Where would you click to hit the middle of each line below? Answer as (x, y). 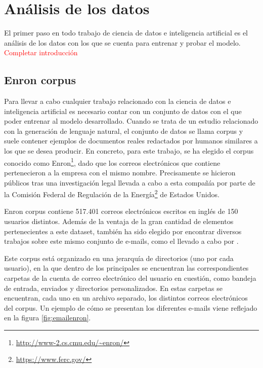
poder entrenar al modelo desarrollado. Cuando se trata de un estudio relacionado (131, 121)
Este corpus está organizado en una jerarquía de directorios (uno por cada (119, 258)
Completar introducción (41, 52)
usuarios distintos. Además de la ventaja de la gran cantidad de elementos (119, 221)
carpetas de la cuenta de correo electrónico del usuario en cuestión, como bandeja (130, 278)
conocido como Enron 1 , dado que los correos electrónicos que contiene (112, 162)
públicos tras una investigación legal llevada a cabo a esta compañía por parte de (130, 182)
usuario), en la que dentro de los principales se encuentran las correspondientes (126, 268)
